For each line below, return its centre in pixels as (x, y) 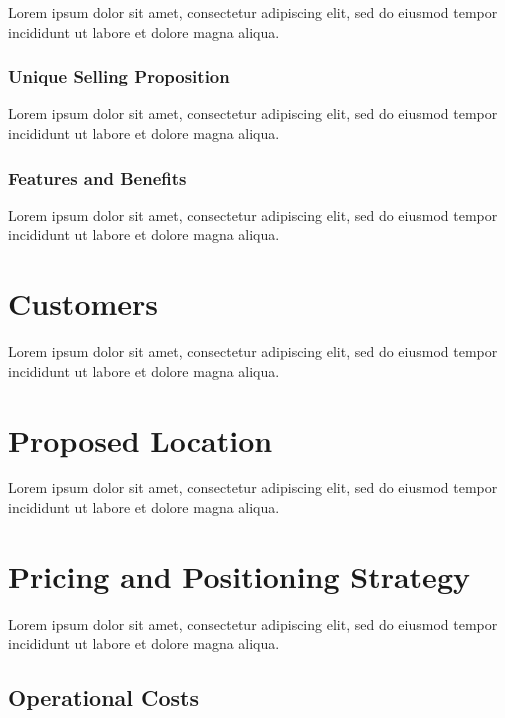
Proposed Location (140, 439)
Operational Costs (104, 697)
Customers (83, 303)
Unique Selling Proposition (119, 76)
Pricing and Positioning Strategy (239, 575)
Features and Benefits (97, 177)
